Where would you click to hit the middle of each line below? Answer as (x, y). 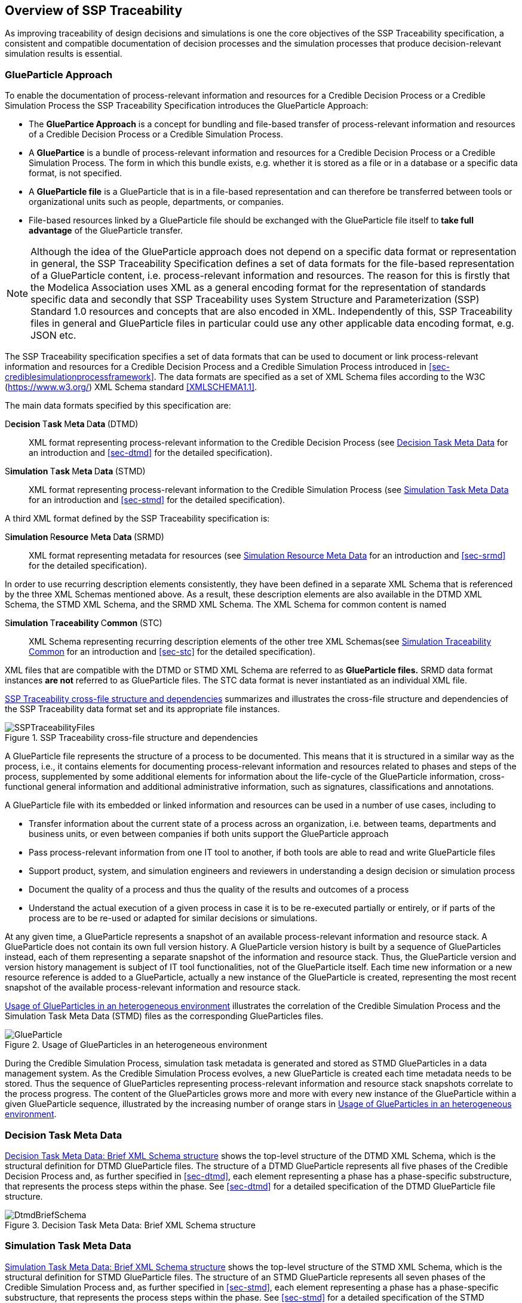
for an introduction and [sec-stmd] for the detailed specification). (157, 500)
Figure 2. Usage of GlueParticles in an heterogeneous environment (136, 1045)
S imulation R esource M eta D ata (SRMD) (85, 537)
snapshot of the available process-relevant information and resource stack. (153, 988)
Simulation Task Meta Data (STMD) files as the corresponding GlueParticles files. (164, 1016)
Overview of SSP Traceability (94, 10)
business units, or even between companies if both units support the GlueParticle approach (209, 834)
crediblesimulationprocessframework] (79, 377)
